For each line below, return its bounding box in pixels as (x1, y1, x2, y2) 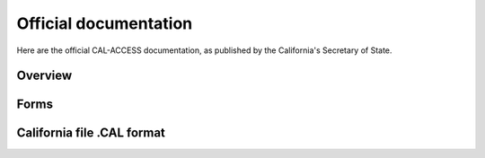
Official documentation (16, 13, 193, 33)
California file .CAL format (16, 126, 166, 141)
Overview (16, 68, 73, 83)
